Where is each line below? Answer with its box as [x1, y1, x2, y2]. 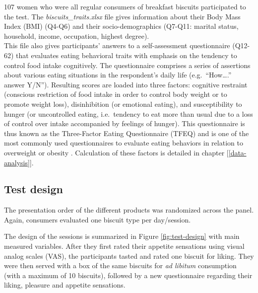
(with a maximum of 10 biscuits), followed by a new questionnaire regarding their [4, 270, 253, 280]
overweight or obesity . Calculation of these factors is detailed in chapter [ [4, 147, 229, 157]
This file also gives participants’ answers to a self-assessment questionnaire [4, 40, 230, 51]
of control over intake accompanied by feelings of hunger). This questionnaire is [4, 118, 245, 129]
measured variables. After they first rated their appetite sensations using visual [4, 241, 245, 251]
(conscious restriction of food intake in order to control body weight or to [4, 89, 227, 99]
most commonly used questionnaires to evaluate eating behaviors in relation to [4, 138, 243, 148]
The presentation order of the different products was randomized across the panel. [4, 205, 254, 215]
